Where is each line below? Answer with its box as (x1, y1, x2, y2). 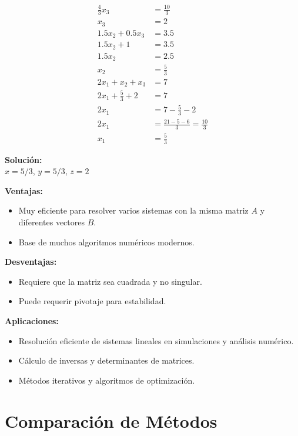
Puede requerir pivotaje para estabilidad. (18, 295, 166, 307)
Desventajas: (5, 255, 57, 268)
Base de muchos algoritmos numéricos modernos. (18, 235, 195, 248)
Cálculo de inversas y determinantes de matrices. (18, 354, 195, 367)
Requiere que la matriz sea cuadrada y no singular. (18, 275, 202, 287)
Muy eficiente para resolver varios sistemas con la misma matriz (18, 204, 249, 217)
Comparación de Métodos (5, 408, 217, 432)
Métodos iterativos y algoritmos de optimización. (18, 374, 195, 386)
